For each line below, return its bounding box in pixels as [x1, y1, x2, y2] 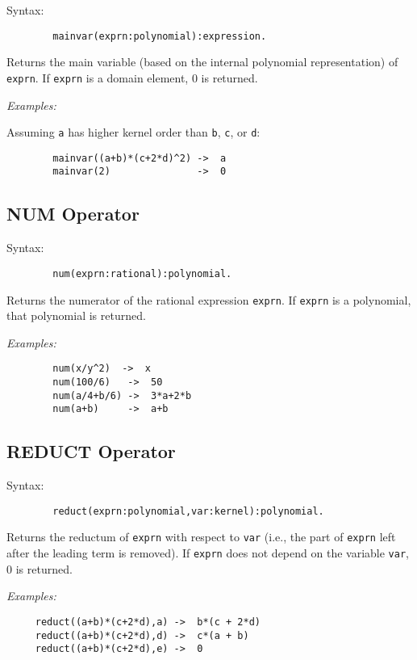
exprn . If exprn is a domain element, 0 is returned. [6, 69, 258, 86]
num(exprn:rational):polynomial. [52, 267, 232, 280]
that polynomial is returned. [6, 307, 146, 324]
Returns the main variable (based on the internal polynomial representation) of [6, 53, 398, 70]
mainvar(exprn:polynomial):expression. [52, 30, 267, 42]
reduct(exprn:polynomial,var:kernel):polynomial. [52, 505, 324, 517]
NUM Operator [6, 201, 140, 226]
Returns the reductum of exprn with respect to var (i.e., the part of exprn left [6, 528, 396, 545]
